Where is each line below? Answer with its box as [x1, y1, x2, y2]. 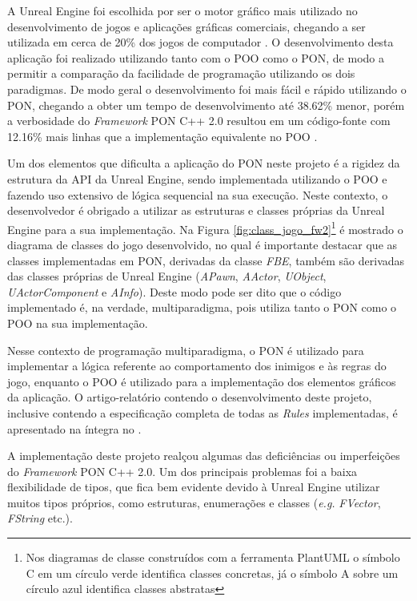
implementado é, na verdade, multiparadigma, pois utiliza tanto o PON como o [7, 299, 397, 316]
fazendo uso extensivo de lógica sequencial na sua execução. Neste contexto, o [7, 186, 388, 203]
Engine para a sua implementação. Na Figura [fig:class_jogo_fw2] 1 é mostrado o [7, 218, 403, 237]
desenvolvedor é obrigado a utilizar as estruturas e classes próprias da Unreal [7, 202, 385, 219]
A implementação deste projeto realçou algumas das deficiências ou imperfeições [7, 447, 400, 464]
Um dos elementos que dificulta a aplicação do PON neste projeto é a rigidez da [7, 155, 400, 171]
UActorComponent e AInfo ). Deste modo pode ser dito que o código [7, 283, 342, 300]
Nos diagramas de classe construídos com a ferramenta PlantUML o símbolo [26, 549, 400, 566]
